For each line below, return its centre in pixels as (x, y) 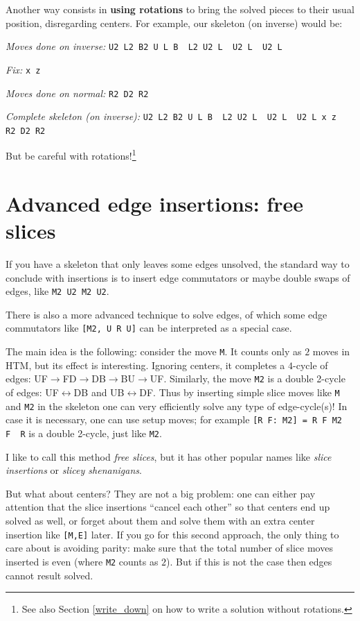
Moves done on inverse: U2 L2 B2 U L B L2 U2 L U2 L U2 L (144, 46)
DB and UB (99, 392)
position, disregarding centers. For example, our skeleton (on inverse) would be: (174, 23)
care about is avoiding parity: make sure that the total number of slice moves (169, 548)
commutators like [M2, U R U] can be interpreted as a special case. (149, 328)
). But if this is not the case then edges (249, 561)
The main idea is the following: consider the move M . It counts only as (154, 351)
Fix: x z (23, 69)
